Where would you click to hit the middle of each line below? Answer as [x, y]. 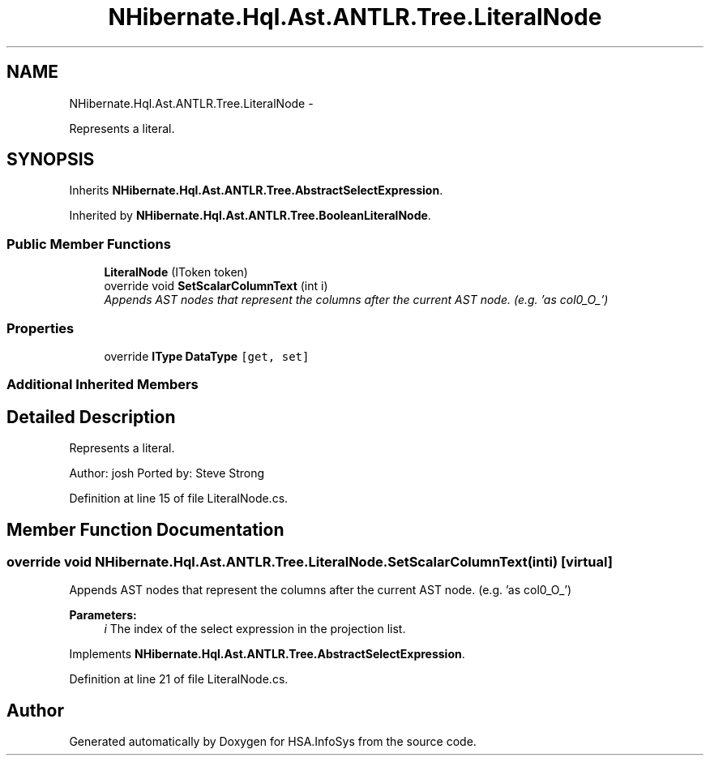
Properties [41, 328]
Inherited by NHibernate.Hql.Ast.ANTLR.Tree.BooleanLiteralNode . [250, 216]
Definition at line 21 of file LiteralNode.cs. [179, 679]
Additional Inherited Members [103, 385]
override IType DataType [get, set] [207, 356]
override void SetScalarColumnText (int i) [216, 286]
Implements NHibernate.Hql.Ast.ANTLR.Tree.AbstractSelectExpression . [267, 654]
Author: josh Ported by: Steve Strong [167, 473]
